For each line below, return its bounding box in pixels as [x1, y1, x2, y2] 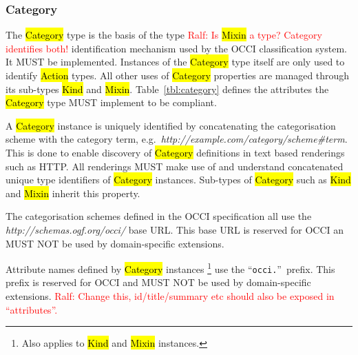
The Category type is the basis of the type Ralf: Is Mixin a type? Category [6, 28, 322, 42]
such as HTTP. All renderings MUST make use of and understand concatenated [6, 159, 344, 173]
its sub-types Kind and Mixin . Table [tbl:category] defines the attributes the [6, 81, 329, 96]
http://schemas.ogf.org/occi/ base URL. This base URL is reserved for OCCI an [6, 222, 344, 236]
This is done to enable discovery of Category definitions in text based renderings [6, 145, 345, 159]
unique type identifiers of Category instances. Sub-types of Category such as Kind [6, 172, 351, 187]
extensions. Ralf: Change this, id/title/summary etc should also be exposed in [6, 289, 335, 303]
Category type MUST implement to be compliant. [6, 95, 217, 110]
